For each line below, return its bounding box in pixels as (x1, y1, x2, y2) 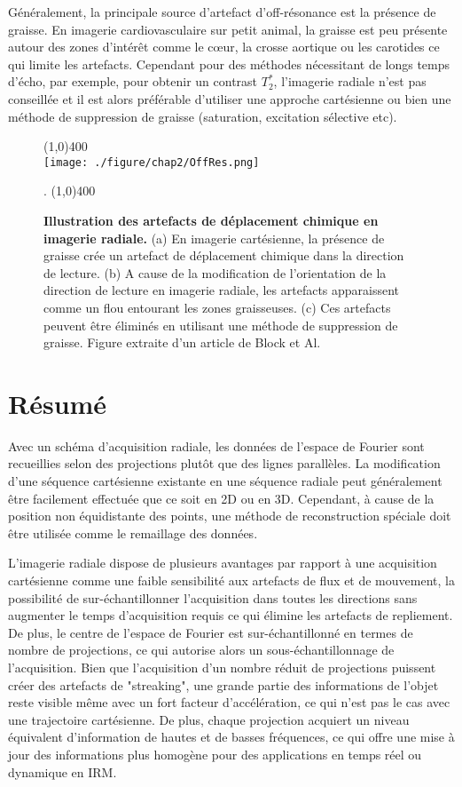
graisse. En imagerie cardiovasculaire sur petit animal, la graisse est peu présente (8, 20, 448, 38)
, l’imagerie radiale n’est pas (273, 72, 427, 91)
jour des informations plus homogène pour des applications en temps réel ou (8, 744, 422, 763)
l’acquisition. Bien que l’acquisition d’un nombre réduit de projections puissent (8, 658, 436, 676)
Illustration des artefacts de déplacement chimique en (43, 211, 379, 229)
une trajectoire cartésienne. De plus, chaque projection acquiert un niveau (8, 710, 410, 728)
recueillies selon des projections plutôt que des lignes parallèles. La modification (8, 454, 441, 473)
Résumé (8, 385, 107, 421)
